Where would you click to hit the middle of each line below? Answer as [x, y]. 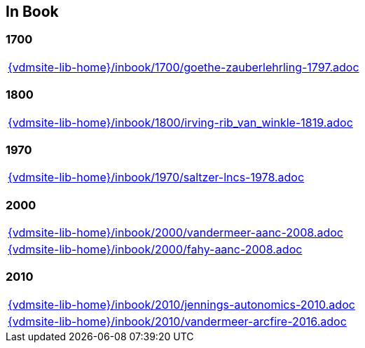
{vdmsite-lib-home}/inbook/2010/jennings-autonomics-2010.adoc [181, 304]
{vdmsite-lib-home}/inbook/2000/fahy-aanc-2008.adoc [155, 250]
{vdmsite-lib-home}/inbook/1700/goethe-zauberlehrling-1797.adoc [184, 67]
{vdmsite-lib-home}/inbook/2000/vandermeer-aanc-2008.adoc [175, 233]
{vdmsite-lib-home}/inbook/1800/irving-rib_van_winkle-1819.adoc [180, 122]
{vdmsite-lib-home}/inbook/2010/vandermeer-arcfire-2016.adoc [177, 321]
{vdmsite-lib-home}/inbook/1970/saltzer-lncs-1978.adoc [156, 178]
